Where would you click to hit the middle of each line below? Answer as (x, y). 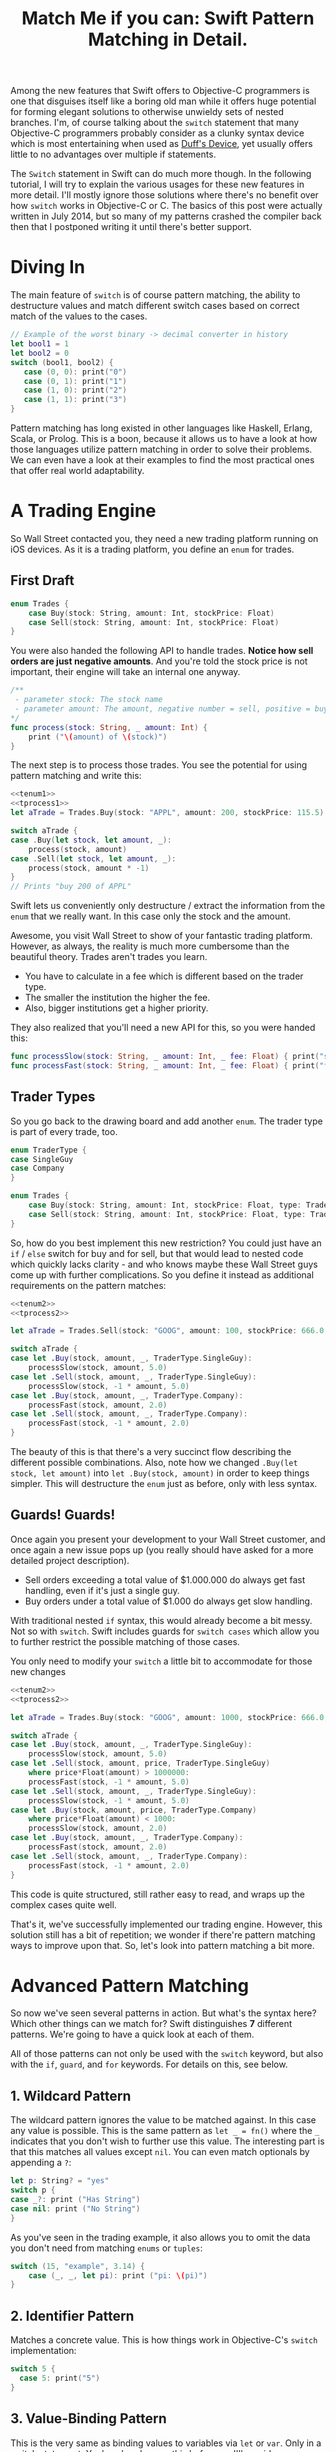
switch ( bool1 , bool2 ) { (62, 362)
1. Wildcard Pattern (71, 2095)
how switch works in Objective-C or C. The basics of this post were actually (166, 206)
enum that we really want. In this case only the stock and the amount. (151, 916)
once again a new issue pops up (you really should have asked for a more (162, 1549)
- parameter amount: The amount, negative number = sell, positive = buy (171, 709)
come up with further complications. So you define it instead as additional (162, 1274)
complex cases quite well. (63, 1904)
